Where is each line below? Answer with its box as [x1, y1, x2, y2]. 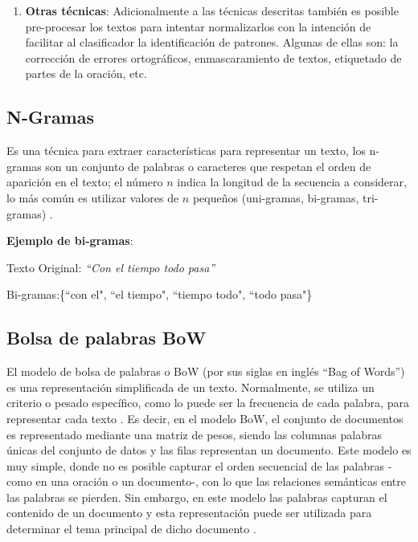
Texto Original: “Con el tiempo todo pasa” [6, 259, 215, 275]
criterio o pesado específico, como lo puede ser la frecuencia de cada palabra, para [6, 394, 409, 411]
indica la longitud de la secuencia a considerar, [177, 173, 407, 190]
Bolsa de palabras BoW [6, 325, 207, 350]
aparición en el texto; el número [6, 173, 163, 190]
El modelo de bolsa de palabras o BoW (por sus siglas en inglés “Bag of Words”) [6, 363, 405, 380]
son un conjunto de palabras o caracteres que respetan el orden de [45, 157, 371, 174]
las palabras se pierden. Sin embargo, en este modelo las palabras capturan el [6, 488, 387, 505]
